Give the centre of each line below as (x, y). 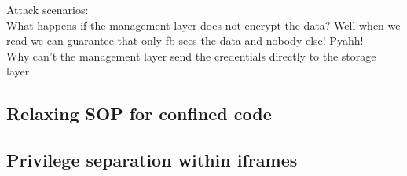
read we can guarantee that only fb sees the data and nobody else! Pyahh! (185, 40)
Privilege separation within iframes (152, 160)
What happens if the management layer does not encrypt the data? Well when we (203, 25)
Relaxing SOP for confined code (139, 114)
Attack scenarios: (48, 9)
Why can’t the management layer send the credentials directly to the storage (191, 55)
